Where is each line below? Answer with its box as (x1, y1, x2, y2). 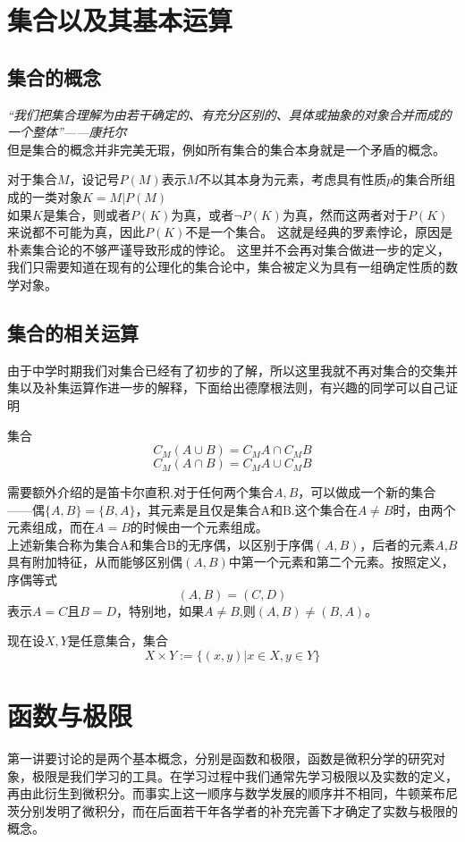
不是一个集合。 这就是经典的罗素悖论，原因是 (185, 223, 453, 241)
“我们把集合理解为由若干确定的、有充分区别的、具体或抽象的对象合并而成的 (7, 105, 452, 123)
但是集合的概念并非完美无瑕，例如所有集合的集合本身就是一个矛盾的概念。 (7, 139, 445, 158)
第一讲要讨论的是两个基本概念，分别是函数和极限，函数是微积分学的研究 (7, 748, 433, 767)
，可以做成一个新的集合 (298, 483, 436, 501)
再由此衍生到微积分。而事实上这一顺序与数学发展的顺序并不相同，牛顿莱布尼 (7, 784, 458, 803)
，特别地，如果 (116, 601, 205, 619)
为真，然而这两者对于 (282, 205, 408, 223)
